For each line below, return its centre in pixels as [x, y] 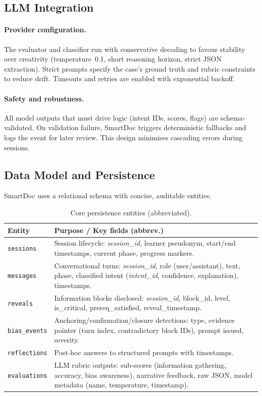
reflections [27, 353]
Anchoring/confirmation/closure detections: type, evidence [144, 320]
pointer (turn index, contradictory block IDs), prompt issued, [149, 330]
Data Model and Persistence [80, 174]
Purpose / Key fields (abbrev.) [109, 230]
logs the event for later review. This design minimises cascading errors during [123, 137]
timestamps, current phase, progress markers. [124, 252]
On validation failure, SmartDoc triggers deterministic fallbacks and [141, 127]
